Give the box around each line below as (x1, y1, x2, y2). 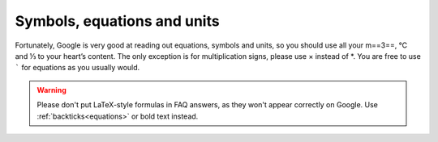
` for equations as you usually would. (15, 63, 140, 73)
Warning (36, 85, 67, 94)
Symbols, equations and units (15, 12, 220, 30)
